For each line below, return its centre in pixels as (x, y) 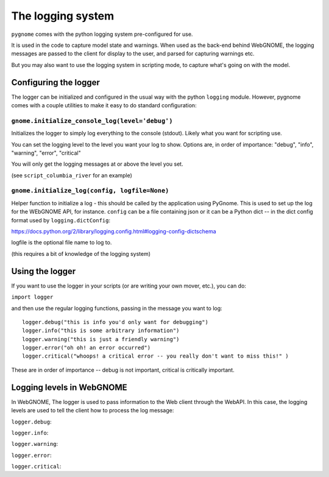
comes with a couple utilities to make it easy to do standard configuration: (104, 105)
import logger (32, 297)
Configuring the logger (56, 82)
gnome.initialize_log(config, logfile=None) (90, 191)
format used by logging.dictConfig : (61, 220)
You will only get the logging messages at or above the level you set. (97, 164)
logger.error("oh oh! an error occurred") (87, 348)
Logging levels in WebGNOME (69, 387)
